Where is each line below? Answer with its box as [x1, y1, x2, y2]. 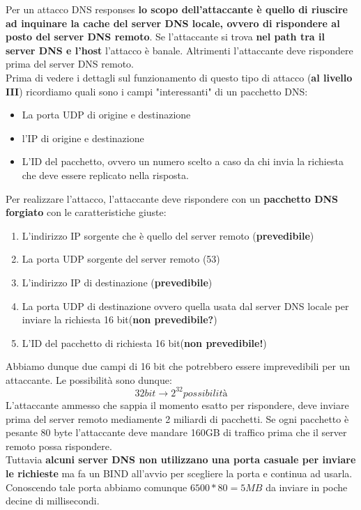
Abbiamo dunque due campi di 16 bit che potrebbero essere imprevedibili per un [6, 359, 351, 373]
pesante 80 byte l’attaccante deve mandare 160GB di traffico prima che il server [6, 425, 347, 440]
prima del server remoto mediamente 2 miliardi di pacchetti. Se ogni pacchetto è [6, 411, 349, 426]
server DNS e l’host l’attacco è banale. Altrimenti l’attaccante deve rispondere [6, 42, 353, 57]
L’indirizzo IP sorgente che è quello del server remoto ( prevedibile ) [22, 228, 314, 242]
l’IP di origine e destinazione [22, 130, 144, 145]
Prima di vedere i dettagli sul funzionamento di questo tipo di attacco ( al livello [6, 70, 353, 84]
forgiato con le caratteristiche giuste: [6, 205, 167, 219]
